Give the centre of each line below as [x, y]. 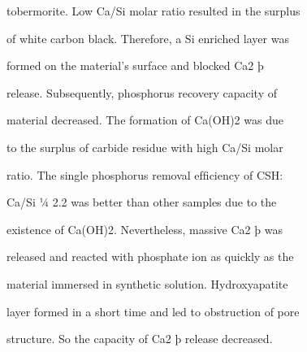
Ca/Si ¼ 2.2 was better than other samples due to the [142, 202]
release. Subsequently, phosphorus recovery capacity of [142, 92]
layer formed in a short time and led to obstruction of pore [153, 311]
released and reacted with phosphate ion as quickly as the [150, 256]
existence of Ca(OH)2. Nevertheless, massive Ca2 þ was [145, 229]
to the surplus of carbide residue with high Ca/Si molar [145, 147]
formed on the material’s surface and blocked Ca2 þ [135, 65]
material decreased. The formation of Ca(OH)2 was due [145, 120]
